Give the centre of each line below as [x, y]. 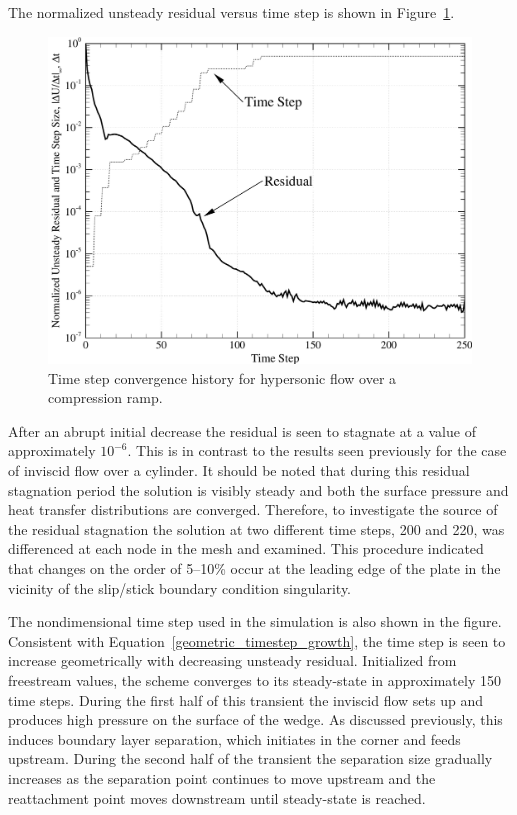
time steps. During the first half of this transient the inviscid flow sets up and [245, 699]
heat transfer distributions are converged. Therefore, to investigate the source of [253, 509]
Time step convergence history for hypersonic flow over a [222, 377]
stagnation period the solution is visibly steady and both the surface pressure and [258, 489]
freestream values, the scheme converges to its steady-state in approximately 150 [254, 680]
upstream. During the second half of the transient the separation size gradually [250, 758]
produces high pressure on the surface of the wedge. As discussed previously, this [255, 719]
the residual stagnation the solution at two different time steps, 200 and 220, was [256, 528]
